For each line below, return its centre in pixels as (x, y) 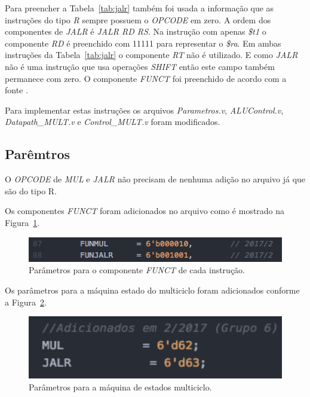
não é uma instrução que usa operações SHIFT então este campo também (140, 66)
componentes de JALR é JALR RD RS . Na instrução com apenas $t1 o (136, 31)
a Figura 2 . (26, 302)
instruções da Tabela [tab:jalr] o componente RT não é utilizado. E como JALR (151, 55)
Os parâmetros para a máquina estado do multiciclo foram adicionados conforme (152, 290)
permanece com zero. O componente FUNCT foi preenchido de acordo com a (146, 78)
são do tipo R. (31, 190)
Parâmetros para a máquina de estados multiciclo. (120, 387)
